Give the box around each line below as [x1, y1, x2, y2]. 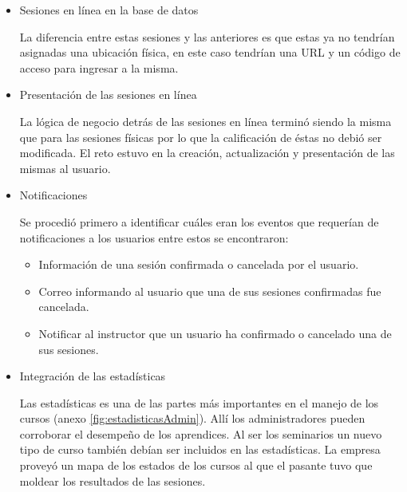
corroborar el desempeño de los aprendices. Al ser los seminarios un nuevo [19, 425, 382, 442]
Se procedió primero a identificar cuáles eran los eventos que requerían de [19, 213, 379, 230]
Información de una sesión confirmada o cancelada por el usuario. [38, 256, 359, 273]
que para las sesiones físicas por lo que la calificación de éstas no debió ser [19, 128, 382, 145]
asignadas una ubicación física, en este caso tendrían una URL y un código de [19, 44, 401, 61]
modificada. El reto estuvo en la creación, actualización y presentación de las [19, 144, 395, 161]
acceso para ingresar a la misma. [19, 59, 179, 76]
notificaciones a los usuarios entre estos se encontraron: [19, 229, 289, 246]
